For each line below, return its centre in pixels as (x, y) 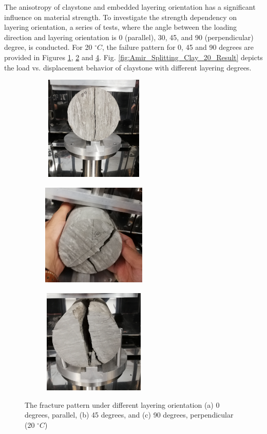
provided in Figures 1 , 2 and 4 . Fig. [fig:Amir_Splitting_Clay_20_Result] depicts (133, 57)
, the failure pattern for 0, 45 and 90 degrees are (178, 47)
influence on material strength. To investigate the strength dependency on (121, 17)
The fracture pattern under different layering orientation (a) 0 (122, 404)
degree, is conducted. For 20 (48, 47)
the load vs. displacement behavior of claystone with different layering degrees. (128, 67)
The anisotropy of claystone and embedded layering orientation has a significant (130, 7)
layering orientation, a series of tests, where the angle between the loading (121, 27)
